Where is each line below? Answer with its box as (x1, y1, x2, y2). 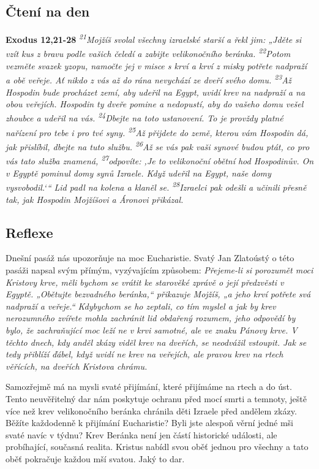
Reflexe (6, 223, 53, 242)
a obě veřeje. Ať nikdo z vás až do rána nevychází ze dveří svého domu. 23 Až (6, 72, 291, 86)
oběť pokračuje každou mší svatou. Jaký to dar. (6, 452, 185, 465)
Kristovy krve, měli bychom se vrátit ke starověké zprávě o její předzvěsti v (6, 275, 284, 288)
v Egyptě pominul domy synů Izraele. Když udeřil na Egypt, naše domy (6, 166, 271, 179)
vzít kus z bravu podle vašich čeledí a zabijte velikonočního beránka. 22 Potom (6, 45, 291, 60)
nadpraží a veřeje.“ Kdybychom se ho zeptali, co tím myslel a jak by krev (6, 299, 276, 312)
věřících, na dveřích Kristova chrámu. (6, 359, 148, 372)
